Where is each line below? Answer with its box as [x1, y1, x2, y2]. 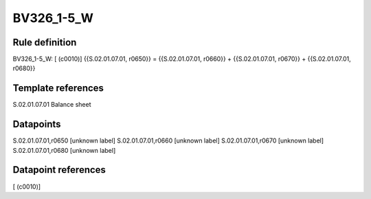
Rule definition [12, 36, 77, 48]
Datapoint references [12, 164, 106, 176]
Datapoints [12, 118, 61, 130]
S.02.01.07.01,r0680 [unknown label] [12, 146, 116, 154]
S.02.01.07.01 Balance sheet [12, 101, 91, 109]
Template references [12, 83, 104, 94]
